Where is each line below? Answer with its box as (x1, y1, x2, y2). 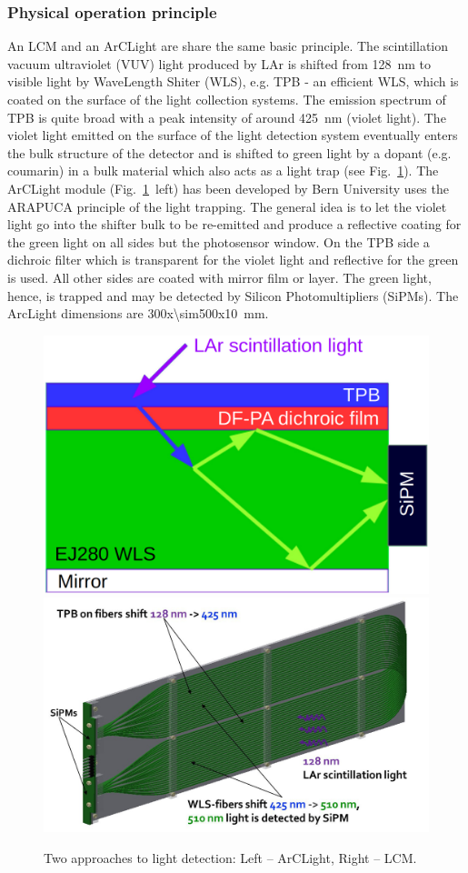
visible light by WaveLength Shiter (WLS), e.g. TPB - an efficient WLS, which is (7, 72, 459, 91)
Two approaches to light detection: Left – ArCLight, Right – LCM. (44, 848, 417, 867)
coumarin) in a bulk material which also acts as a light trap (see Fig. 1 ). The (7, 161, 439, 180)
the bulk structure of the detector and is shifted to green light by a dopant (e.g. (7, 143, 452, 162)
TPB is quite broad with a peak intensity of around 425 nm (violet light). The (7, 107, 446, 126)
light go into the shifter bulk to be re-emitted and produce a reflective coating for (7, 215, 462, 234)
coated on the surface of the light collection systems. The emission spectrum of (7, 90, 446, 108)
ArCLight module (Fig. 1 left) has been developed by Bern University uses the (7, 178, 449, 197)
